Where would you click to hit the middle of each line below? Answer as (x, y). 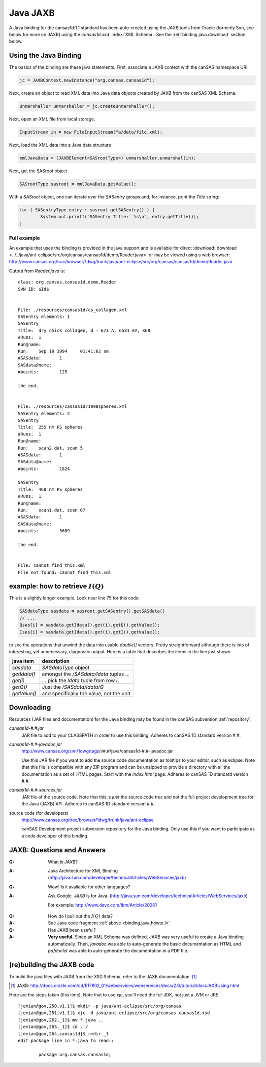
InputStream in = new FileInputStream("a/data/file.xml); (91, 132)
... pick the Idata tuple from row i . (81, 680)
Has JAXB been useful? (72, 930)
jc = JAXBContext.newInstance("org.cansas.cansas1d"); (87, 80)
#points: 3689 (44, 531)
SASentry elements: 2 (44, 413)
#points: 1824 (44, 469)
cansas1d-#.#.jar (27, 728)
